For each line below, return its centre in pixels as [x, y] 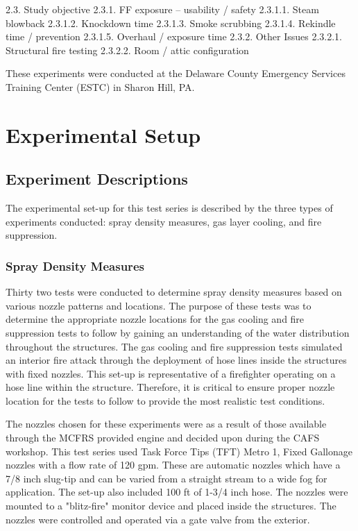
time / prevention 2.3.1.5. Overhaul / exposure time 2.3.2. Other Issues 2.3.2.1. [174, 36]
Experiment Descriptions [97, 179]
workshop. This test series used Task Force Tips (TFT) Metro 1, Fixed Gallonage [179, 451]
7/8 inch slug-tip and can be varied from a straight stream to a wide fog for [167, 478]
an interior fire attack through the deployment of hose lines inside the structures [176, 360]
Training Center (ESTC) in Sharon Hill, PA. [100, 86]
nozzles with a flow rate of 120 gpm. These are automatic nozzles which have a [173, 465]
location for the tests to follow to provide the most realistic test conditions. [165, 400]
